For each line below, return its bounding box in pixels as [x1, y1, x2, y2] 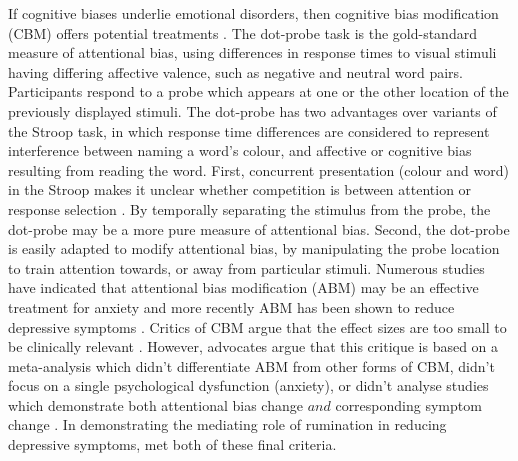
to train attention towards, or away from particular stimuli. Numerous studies [8, 257, 485, 278]
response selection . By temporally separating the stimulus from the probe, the [8, 198, 491, 219]
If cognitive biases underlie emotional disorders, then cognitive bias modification [8, 3, 499, 23]
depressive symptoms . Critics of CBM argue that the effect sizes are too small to [8, 316, 507, 337]
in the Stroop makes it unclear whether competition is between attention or [8, 179, 472, 200]
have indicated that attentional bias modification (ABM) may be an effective [8, 277, 479, 298]
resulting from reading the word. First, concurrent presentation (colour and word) [8, 159, 509, 180]
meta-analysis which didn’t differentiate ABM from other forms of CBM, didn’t [8, 355, 495, 376]
